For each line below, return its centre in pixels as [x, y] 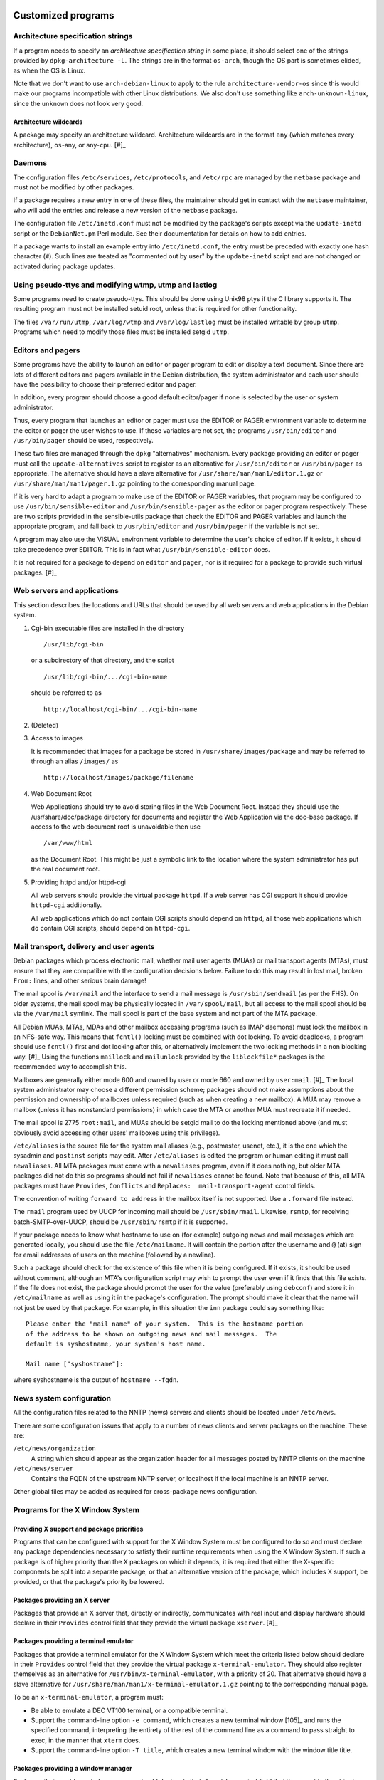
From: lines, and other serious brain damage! [80, 981]
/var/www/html [68, 843]
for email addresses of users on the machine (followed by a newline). [114, 1255]
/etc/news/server [43, 1469]
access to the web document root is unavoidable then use [116, 827]
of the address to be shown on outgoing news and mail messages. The [151, 1334]
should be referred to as [66, 693]
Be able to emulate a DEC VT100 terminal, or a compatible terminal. [129, 1710]
